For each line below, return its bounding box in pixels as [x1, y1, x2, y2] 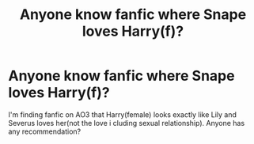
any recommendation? [8, 127, 82, 136]
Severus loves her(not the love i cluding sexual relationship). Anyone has [8, 118, 245, 127]
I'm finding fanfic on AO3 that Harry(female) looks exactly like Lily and [8, 109, 237, 119]
